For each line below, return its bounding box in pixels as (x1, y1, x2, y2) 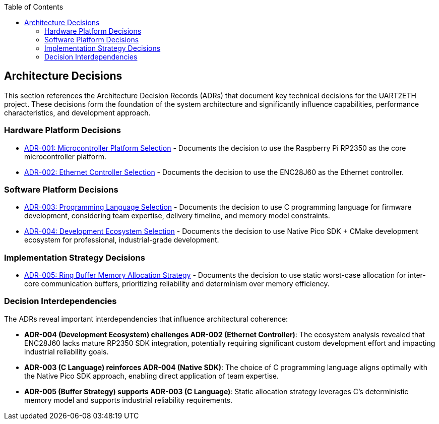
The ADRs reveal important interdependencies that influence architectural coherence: (4, 314, 288, 323)
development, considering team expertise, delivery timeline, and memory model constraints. (24, 211, 330, 220)
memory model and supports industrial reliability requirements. (24, 395, 233, 404)
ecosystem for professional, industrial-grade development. (24, 235, 219, 245)
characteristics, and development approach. (4, 108, 151, 117)
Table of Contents (4, 3, 64, 11)
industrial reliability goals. (24, 347, 109, 356)
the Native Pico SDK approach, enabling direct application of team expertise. (24, 371, 279, 380)
